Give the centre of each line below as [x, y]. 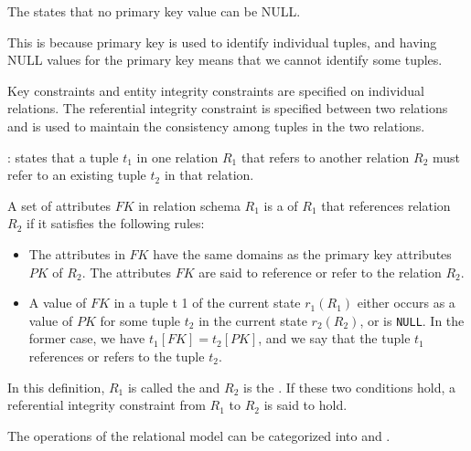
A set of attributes [59, 205]
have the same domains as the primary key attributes [302, 253]
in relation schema [189, 205]
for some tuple [140, 320]
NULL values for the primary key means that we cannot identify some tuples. [225, 60]
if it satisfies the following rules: [115, 223]
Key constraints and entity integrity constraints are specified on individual [216, 90]
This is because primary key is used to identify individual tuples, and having [222, 42]
